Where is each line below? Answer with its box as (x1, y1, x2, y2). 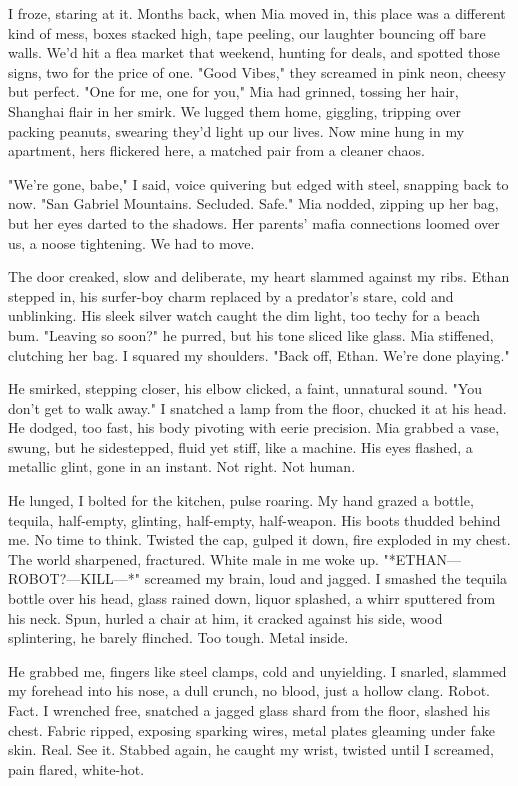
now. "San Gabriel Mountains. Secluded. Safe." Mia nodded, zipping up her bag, (8, 193, 499, 214)
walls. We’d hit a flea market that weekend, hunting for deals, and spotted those (8, 42, 500, 63)
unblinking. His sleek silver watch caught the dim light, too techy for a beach (8, 305, 481, 326)
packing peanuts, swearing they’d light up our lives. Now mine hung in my (8, 120, 465, 141)
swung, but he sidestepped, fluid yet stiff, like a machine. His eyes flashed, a (8, 436, 473, 457)
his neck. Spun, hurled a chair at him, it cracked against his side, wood (8, 607, 443, 628)
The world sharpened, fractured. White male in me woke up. (8, 548, 379, 569)
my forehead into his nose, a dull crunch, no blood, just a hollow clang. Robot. (8, 680, 490, 701)
